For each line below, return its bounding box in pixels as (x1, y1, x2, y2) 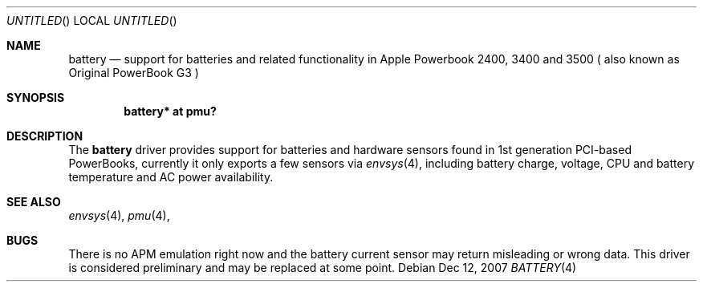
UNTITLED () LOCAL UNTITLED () (6, 14, 177, 27)
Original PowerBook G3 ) (68, 66, 199, 79)
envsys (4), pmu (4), (68, 209, 170, 222)
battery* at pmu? (124, 104, 217, 118)
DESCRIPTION (6, 129, 83, 143)
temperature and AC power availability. (68, 170, 274, 184)
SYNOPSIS (6, 91, 65, 104)
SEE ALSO (6, 195, 61, 209)
